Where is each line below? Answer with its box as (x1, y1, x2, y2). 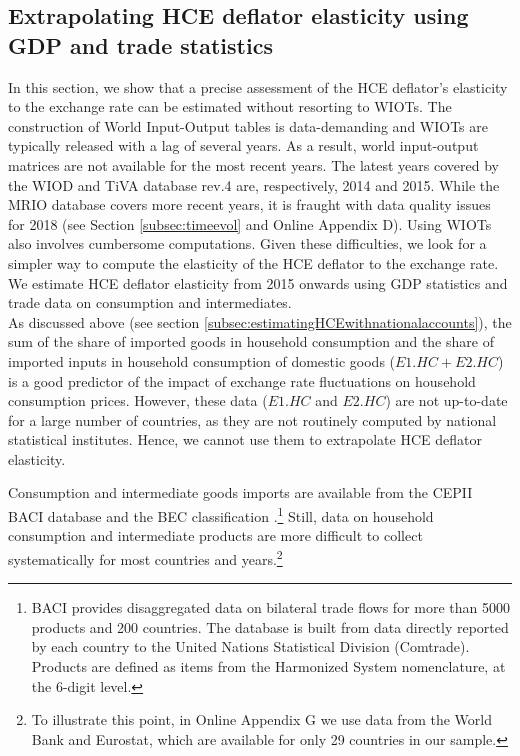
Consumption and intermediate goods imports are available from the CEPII (8, 482, 473, 503)
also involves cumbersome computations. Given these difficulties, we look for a (8, 233, 487, 254)
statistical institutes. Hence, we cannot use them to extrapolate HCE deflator (8, 429, 482, 450)
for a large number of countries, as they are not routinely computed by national (8, 409, 497, 430)
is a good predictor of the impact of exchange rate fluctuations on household (8, 370, 476, 391)
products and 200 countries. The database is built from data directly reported (31, 616, 509, 637)
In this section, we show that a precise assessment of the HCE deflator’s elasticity (8, 76, 508, 97)
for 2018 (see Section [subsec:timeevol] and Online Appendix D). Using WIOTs (8, 213, 492, 234)
